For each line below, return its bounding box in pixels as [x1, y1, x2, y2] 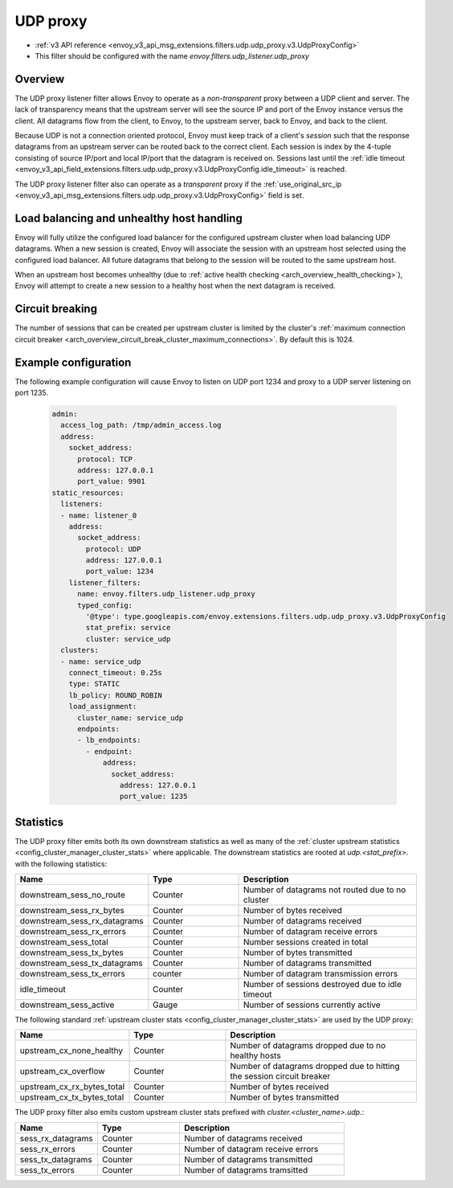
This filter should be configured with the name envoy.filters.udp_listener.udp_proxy [35, 51, 309, 60]
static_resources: [51, 488, 124, 498]
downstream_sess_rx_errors [19, 925, 126, 936]
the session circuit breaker [230, 1071, 331, 1082]
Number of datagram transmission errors [243, 968, 398, 979]
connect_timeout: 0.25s [68, 668, 162, 677]
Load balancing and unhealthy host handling [14, 211, 243, 225]
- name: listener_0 [60, 510, 137, 520]
